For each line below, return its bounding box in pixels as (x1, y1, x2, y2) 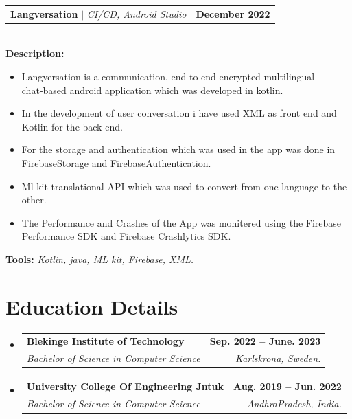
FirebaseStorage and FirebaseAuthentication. (21, 156, 211, 170)
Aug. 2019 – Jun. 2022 (233, 379, 342, 394)
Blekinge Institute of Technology (26, 334, 185, 348)
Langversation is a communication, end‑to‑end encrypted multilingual (21, 69, 315, 84)
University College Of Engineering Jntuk (26, 379, 224, 394)
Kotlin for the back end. (21, 119, 123, 133)
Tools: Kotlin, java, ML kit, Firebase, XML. (5, 251, 194, 266)
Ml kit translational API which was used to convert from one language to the (21, 179, 347, 193)
